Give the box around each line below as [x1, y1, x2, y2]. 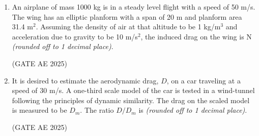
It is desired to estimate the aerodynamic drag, [12, 75, 159, 85]
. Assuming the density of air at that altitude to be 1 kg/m [36, 21, 221, 32]
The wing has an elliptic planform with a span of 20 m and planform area [12, 11, 242, 22]
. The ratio [80, 105, 114, 115]
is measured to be [12, 105, 67, 115]
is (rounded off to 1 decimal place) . [138, 105, 247, 115]
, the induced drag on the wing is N [140, 31, 252, 41]
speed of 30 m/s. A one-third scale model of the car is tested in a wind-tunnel [12, 85, 255, 96]
